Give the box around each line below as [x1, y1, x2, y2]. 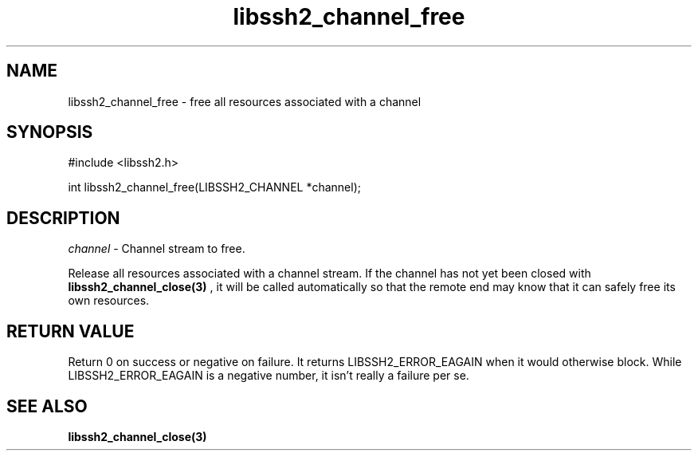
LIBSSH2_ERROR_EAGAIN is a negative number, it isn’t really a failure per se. [68, 368, 469, 383]
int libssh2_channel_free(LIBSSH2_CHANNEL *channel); [68, 180, 361, 195]
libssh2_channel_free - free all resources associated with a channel [68, 94, 422, 108]
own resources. [68, 294, 150, 308]
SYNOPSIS [6, 122, 93, 143]
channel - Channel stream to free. [68, 242, 245, 256]
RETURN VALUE [6, 321, 135, 341]
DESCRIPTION [6, 207, 120, 228]
